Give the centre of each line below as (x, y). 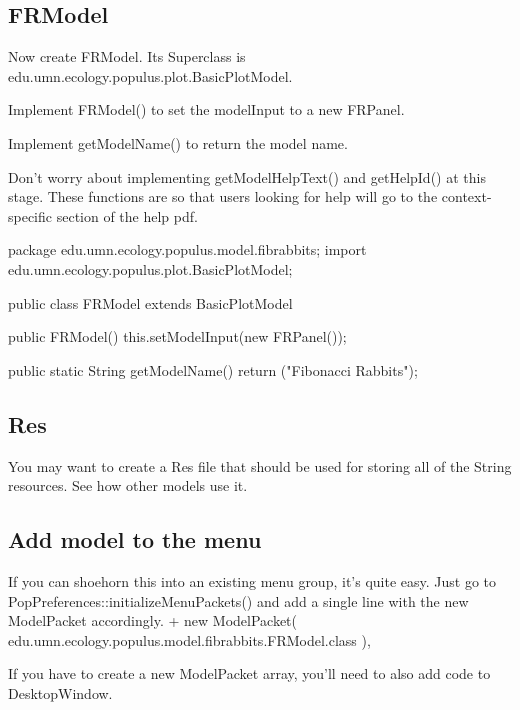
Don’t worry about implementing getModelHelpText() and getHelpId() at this (247, 176)
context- (466, 196)
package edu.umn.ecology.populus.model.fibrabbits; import (187, 249)
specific (30, 215)
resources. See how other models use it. (128, 485)
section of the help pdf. (127, 215)
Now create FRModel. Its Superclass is (127, 56)
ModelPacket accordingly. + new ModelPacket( (152, 620)
